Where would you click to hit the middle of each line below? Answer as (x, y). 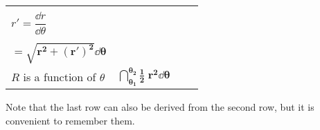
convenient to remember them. (70, 120)
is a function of (60, 77)
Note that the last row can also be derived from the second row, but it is (160, 107)
